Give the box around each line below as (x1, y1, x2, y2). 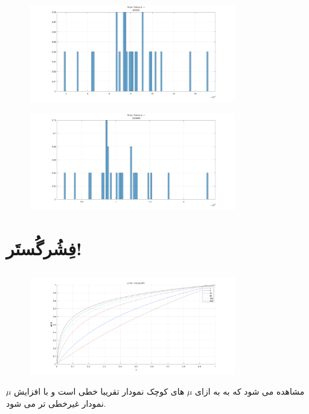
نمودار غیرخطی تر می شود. (6, 397, 106, 410)
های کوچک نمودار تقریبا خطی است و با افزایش (14, 385, 185, 398)
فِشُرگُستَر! (6, 235, 82, 260)
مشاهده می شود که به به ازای (195, 385, 305, 398)
